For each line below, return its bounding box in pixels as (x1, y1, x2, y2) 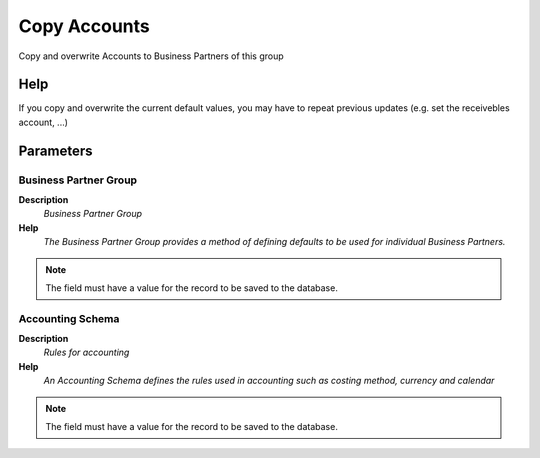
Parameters (18, 142, 93, 159)
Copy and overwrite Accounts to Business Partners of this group (18, 50, 284, 62)
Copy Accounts (18, 15, 150, 37)
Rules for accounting (43, 346, 130, 359)
